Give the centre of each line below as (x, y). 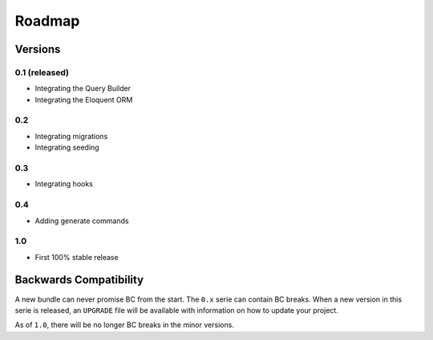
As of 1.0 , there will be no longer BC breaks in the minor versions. (124, 325)
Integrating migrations (71, 136)
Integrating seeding (67, 147)
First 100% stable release (77, 257)
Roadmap (47, 21)
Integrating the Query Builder (83, 89)
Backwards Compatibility (79, 280)
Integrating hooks (64, 184)
